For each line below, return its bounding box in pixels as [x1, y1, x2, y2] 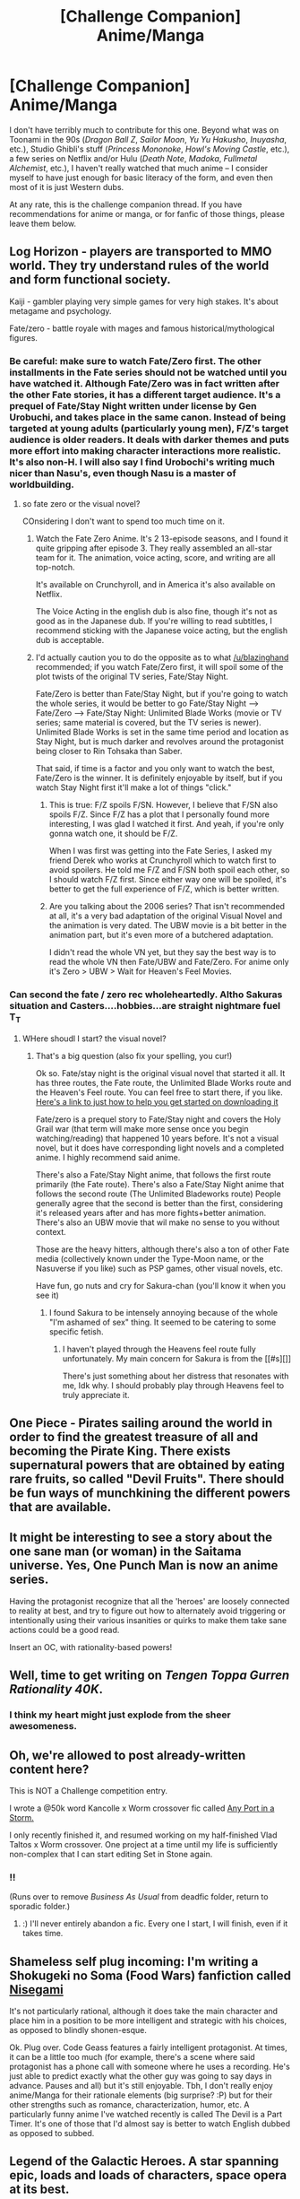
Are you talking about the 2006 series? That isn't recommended [48, 901, 285, 912]
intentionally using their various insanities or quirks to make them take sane [9, 1614, 287, 1625]
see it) [35, 1290, 60, 1300]
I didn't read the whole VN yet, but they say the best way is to [48, 947, 277, 958]
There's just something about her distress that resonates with [62, 1370, 289, 1381]
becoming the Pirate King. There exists [9, 1444, 231, 1458]
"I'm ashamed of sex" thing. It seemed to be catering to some [48, 1317, 277, 1327]
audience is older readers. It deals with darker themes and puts [9, 433, 290, 446]
